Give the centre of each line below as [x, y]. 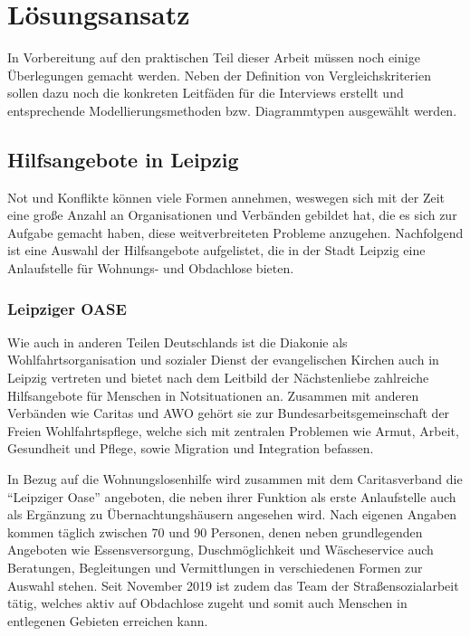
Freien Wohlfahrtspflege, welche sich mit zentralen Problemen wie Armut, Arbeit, [233, 430]
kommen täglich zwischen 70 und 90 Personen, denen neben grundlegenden [215, 532]
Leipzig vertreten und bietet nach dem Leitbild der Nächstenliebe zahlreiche [218, 378]
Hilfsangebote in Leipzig [123, 159]
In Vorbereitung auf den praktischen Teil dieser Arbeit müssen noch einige [214, 57]
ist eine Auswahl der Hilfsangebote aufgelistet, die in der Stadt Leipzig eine [216, 250]
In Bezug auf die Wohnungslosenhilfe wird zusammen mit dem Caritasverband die [235, 479]
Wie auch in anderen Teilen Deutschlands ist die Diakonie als [177, 342]
